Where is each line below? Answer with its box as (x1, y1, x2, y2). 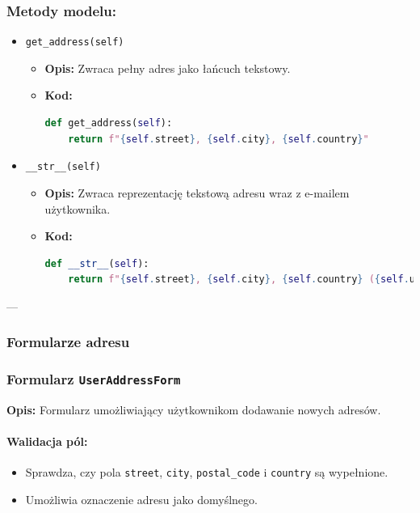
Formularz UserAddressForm (6, 369, 181, 389)
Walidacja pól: (6, 433, 88, 450)
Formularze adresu (6, 332, 130, 352)
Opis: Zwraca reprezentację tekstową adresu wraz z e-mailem (44, 184, 350, 201)
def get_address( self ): (44, 117, 173, 129)
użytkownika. (44, 200, 111, 217)
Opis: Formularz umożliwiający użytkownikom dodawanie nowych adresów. (6, 401, 381, 418)
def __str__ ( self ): (44, 257, 149, 269)
